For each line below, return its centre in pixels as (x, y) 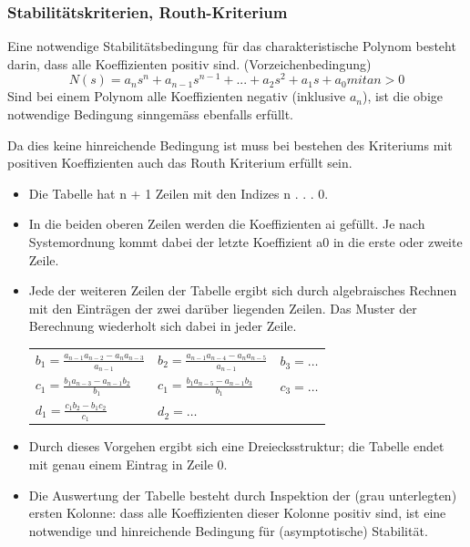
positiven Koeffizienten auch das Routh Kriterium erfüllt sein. (180, 163)
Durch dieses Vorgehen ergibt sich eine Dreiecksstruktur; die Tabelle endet (236, 446)
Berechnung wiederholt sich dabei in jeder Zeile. (163, 326)
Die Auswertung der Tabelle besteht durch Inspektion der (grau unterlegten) (243, 495)
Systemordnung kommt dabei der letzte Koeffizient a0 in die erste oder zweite (245, 242)
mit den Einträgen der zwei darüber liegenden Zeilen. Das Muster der (223, 308)
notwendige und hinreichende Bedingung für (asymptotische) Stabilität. (228, 530)
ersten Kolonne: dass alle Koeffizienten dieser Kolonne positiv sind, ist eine (237, 513)
